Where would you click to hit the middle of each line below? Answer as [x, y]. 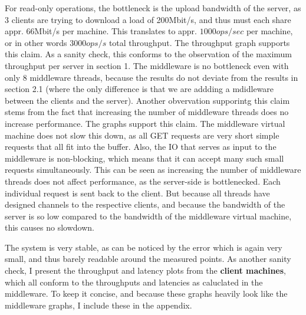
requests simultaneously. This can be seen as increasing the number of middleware [153, 170]
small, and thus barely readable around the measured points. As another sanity [148, 259]
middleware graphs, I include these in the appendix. [98, 305]
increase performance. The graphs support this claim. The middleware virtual [145, 123]
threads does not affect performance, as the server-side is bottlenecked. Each [143, 181]
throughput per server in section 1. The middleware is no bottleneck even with [147, 65]
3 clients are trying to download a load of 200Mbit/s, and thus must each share [148, 19]
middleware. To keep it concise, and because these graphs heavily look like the [146, 293]
